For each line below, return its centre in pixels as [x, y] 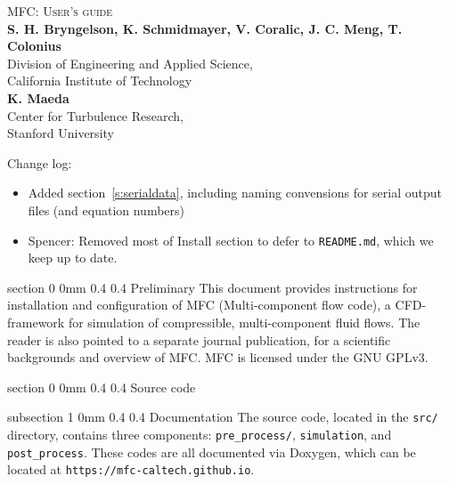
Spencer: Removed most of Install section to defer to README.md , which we [231, 240]
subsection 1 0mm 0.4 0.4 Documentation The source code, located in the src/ [223, 417]
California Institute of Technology [100, 81]
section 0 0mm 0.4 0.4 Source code [102, 387]
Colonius [34, 46]
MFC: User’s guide [60, 11]
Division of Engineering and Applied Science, [130, 63]
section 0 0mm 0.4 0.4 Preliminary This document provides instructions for [212, 287]
